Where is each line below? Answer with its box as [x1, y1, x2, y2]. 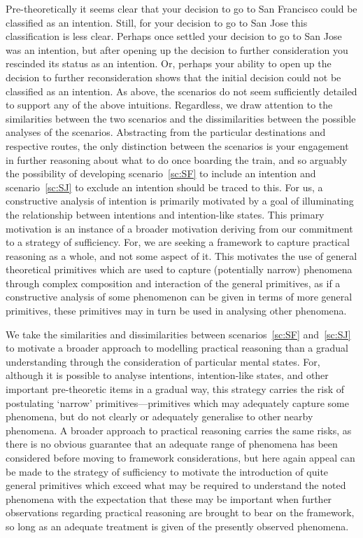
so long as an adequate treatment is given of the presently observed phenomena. [6, 518, 349, 533]
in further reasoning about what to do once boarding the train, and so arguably [6, 152, 348, 167]
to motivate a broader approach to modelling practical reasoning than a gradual [6, 340, 348, 355]
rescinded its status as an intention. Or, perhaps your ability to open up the [6, 56, 332, 71]
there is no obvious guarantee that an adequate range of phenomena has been [6, 436, 338, 451]
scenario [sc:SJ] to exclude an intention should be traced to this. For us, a [6, 179, 323, 194]
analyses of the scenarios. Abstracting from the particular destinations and [6, 125, 326, 139]
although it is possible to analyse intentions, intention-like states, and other [6, 368, 329, 382]
